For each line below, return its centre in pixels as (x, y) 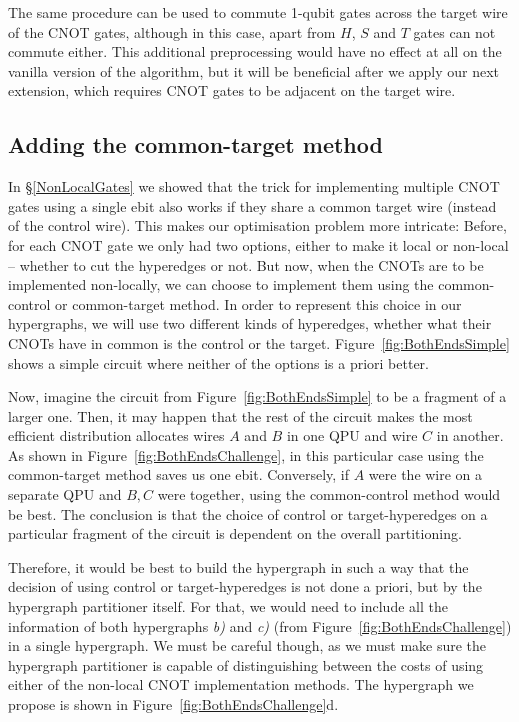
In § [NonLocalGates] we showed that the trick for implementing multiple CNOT (254, 186)
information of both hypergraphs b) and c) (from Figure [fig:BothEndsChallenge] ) (260, 625)
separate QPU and (65, 494)
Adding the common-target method (195, 144)
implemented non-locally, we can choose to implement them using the (221, 284)
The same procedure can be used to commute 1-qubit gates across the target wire (258, 12)
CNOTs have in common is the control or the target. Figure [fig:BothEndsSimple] (259, 342)
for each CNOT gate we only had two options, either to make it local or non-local (258, 244)
